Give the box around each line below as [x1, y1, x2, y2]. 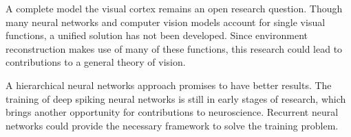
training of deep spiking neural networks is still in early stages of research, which [6, 91, 346, 105]
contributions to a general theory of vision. [6, 55, 186, 69]
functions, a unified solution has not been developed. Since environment [6, 28, 308, 42]
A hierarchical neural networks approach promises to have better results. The [6, 77, 332, 92]
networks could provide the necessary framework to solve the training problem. [6, 118, 339, 132]
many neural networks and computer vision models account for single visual [6, 14, 326, 29]
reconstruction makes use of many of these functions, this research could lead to [6, 41, 343, 55]
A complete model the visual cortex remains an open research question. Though [6, 1, 343, 15]
